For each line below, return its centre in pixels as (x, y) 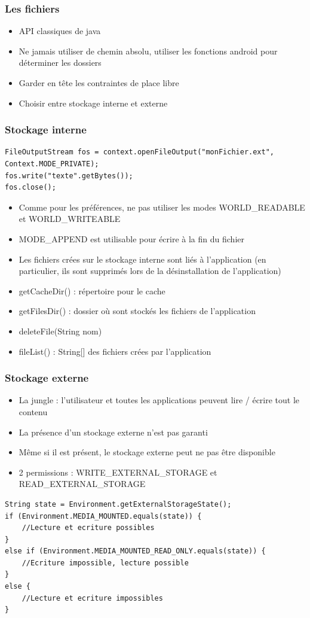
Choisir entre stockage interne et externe (93, 103)
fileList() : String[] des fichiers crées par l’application (115, 351)
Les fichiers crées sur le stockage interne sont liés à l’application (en (142, 259)
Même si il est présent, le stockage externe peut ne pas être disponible (147, 452)
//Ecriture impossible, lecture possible (105, 563)
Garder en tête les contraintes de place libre (99, 83)
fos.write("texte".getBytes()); (69, 176)
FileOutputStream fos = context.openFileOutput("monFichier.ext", (140, 152)
